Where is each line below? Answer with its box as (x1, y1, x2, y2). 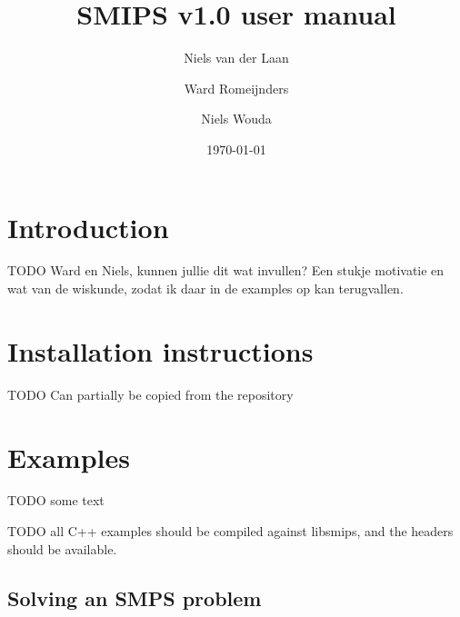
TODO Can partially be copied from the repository (7, 384, 294, 403)
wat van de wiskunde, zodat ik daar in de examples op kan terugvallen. (7, 279, 404, 298)
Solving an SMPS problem (7, 583, 262, 612)
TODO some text (7, 491, 105, 510)
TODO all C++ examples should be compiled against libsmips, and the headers (7, 522, 454, 541)
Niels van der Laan (184, 48, 289, 67)
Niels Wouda (201, 109, 272, 128)
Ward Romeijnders (184, 78, 289, 97)
